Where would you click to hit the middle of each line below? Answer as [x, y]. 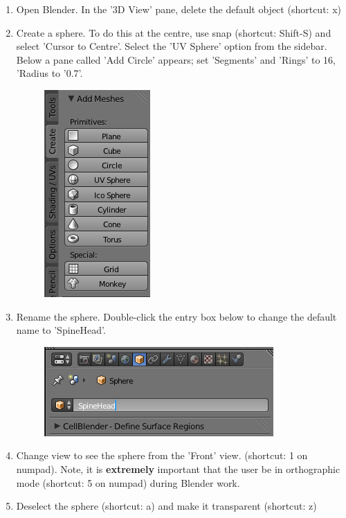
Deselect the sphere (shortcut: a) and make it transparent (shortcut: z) [166, 506]
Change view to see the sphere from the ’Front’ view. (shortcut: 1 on [162, 455]
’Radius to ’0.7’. [49, 73]
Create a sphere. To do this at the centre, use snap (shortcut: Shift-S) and [174, 32]
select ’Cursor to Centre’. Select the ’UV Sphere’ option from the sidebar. [172, 46]
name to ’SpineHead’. [61, 330]
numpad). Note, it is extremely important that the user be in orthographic [178, 468]
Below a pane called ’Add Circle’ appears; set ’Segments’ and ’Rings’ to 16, [176, 59]
